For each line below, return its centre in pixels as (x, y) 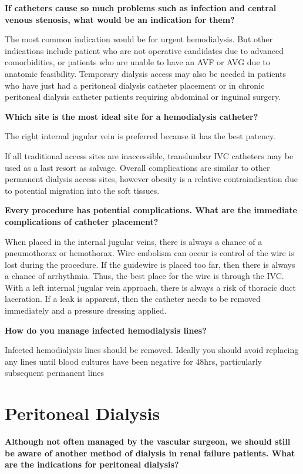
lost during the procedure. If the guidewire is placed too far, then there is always (150, 264)
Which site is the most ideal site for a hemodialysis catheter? (132, 116)
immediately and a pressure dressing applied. (86, 310)
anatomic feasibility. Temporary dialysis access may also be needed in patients (145, 73)
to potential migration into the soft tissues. (82, 190)
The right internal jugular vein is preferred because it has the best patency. (140, 136)
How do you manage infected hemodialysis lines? (106, 330)
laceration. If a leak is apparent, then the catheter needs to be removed (133, 299)
